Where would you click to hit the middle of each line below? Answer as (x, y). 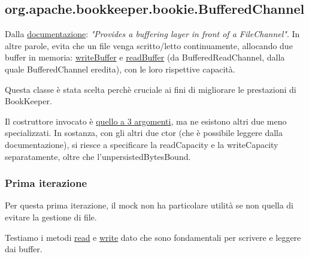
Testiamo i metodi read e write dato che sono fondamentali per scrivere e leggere (153, 237)
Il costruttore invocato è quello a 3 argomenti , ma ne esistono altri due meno (146, 121)
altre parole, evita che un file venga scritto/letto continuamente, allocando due (149, 45)
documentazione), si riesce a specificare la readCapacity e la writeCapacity (142, 144)
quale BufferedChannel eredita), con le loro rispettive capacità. (120, 69)
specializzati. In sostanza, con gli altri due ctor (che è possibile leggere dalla (144, 133)
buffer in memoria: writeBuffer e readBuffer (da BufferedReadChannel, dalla (145, 57)
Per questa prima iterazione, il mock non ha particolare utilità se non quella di (149, 205)
